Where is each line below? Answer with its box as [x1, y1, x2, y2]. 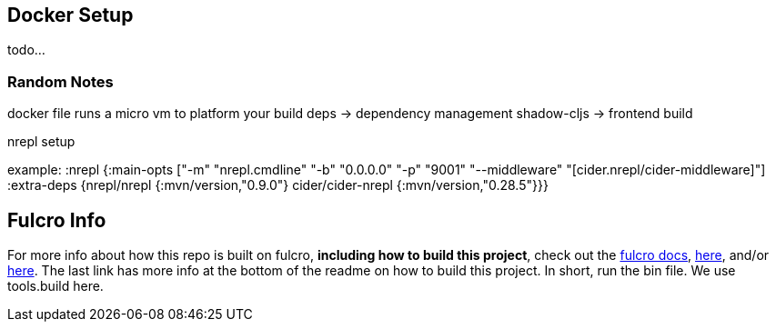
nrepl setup [7, 134, 76, 150]
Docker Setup [7, 4, 134, 26]
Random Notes [7, 72, 114, 91]
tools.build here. [7, 278, 104, 294]
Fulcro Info [7, 208, 106, 232]
